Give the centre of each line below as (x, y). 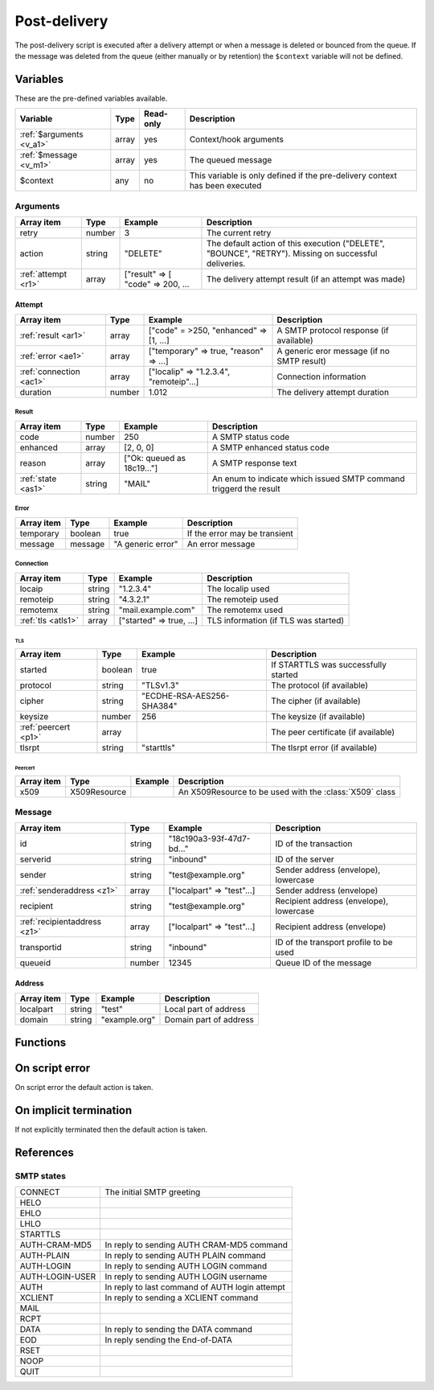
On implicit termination (74, 1110)
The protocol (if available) (319, 685)
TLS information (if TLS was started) (276, 620)
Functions (41, 1042)
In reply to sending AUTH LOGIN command (186, 1265)
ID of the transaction (314, 844)
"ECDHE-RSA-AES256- (186, 696)
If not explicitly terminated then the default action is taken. (111, 1129)
